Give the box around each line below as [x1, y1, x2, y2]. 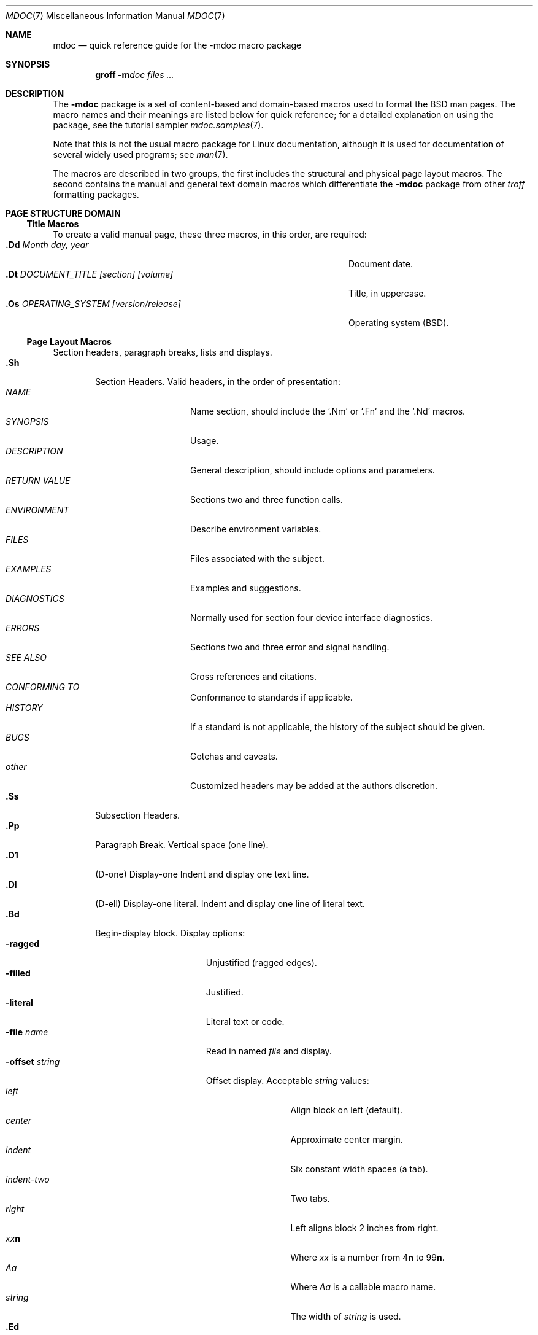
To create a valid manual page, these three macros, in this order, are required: [53, 229, 367, 239]
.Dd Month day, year [6, 239, 89, 250]
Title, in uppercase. [348, 288, 426, 298]
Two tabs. [290, 1193, 330, 1204]
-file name [6, 1027, 48, 1037]
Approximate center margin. [290, 1134, 403, 1145]
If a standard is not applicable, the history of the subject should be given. [190, 722, 485, 732]
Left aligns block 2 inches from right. [290, 1223, 439, 1233]
